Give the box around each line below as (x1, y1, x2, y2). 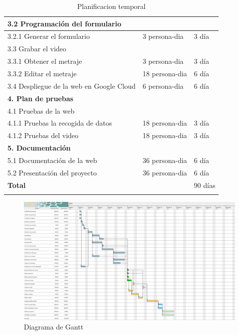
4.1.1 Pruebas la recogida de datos (7, 118, 112, 128)
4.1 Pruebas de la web (7, 105, 75, 116)
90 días (194, 179, 216, 190)
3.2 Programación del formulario (7, 18, 121, 28)
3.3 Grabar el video (7, 43, 67, 54)
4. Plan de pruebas (7, 93, 74, 103)
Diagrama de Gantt (24, 322, 84, 332)
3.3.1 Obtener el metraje (7, 56, 82, 66)
